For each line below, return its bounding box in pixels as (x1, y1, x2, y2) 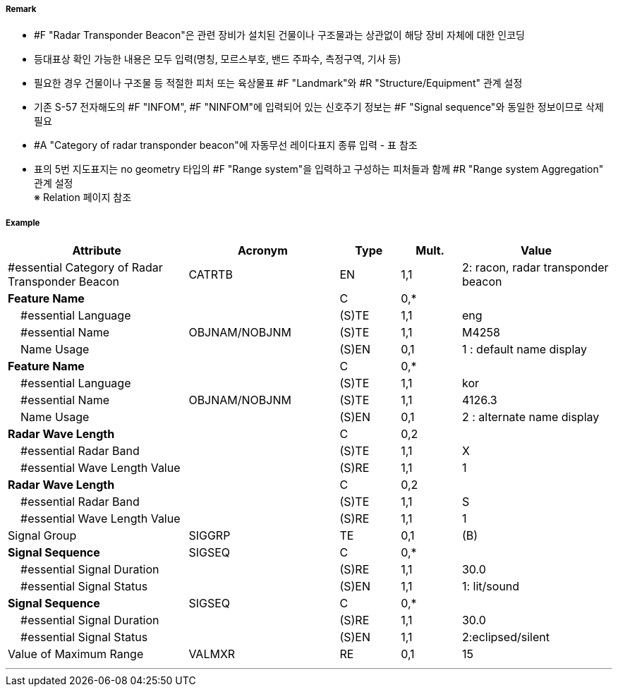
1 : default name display (461, 342, 587, 357)
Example (6, 217, 40, 228)
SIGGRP (188, 528, 231, 543)
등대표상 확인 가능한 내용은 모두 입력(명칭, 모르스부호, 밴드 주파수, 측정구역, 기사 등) (34, 53, 401, 66)
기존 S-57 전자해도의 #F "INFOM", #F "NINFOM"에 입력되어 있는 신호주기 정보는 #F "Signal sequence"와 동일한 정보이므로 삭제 (34, 101, 604, 114)
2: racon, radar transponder (461, 260, 609, 275)
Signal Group (8, 528, 77, 543)
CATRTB (188, 267, 233, 282)
